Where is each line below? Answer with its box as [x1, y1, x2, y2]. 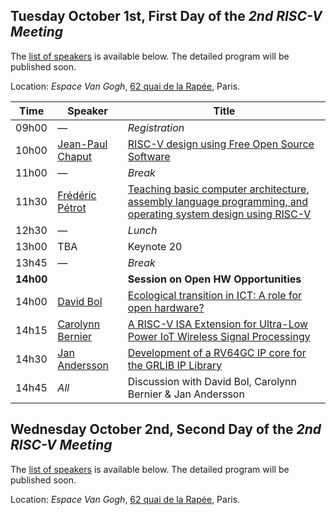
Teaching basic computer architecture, [127, 182, 310, 196]
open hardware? [127, 300, 205, 314]
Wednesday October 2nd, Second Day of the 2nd [10, 421, 322, 438]
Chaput [57, 149, 92, 163]
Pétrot [57, 200, 87, 214]
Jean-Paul [57, 137, 108, 151]
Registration [127, 120, 185, 134]
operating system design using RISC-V [127, 207, 312, 221]
